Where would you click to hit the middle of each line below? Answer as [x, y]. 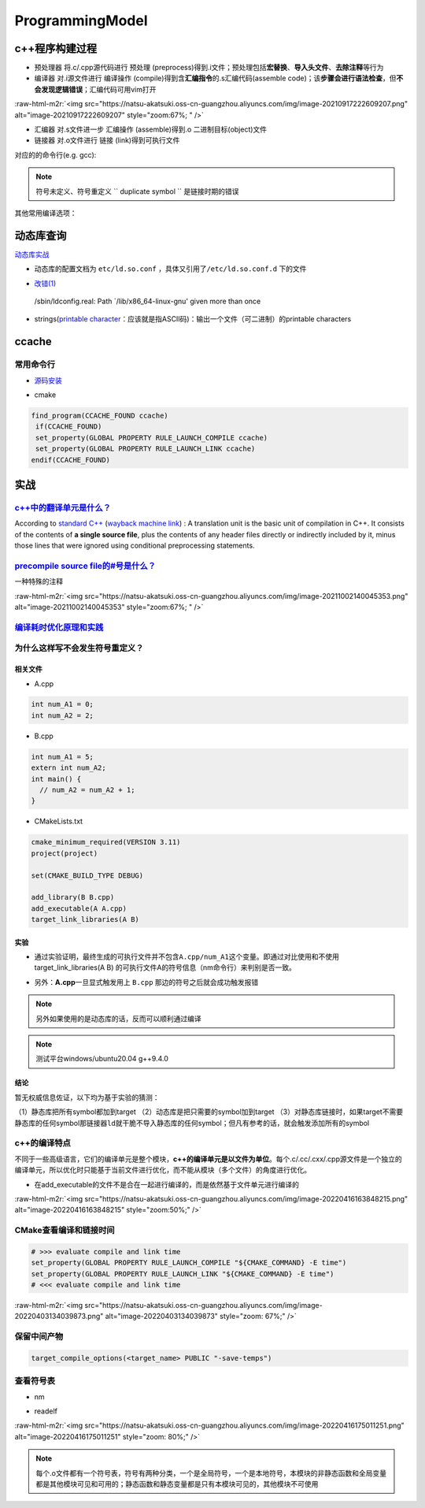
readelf [46, 1411]
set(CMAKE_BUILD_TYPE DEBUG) [87, 875]
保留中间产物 [39, 1337]
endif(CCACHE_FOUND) [70, 460]
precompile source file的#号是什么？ [85, 566]
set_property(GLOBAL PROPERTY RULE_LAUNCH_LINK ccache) [146, 449]
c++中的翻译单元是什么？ [63, 507]
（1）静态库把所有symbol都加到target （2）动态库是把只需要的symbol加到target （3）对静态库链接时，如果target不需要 [209, 1112]
